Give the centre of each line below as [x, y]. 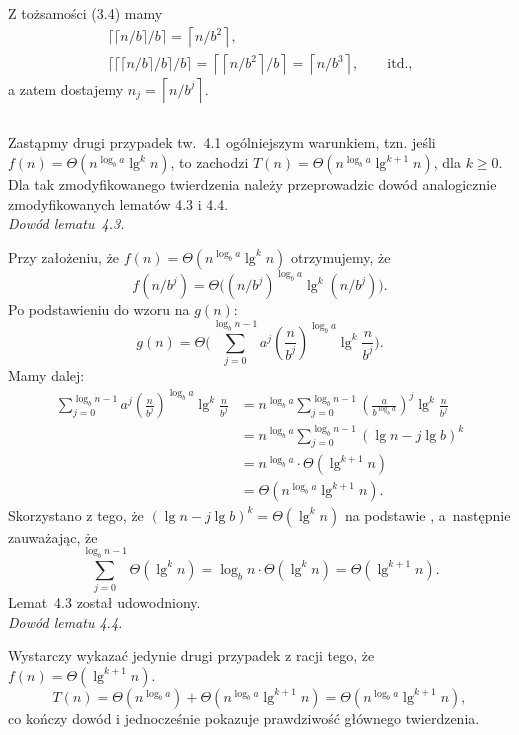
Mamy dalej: [46, 374]
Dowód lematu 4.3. [66, 223]
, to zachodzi [209, 162]
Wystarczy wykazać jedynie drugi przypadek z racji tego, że [191, 655]
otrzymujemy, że [340, 256]
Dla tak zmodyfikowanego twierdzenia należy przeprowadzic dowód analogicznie [252, 184]
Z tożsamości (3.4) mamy [85, 13]
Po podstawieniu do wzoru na [99, 309]
